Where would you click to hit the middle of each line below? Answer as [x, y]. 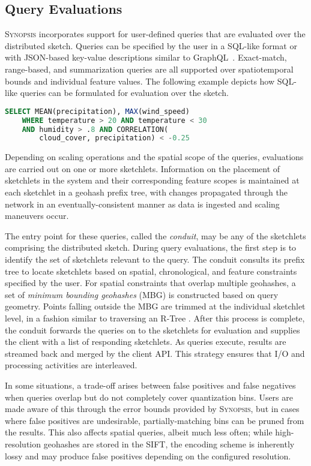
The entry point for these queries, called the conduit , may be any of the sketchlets [155, 235]
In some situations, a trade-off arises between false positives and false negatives [150, 385]
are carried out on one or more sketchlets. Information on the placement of [143, 168]
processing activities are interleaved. [71, 365]
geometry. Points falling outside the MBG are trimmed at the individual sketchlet [155, 306]
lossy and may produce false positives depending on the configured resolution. [148, 456]
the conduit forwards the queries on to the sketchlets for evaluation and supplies [152, 330]
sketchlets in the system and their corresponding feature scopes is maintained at [152, 180]
